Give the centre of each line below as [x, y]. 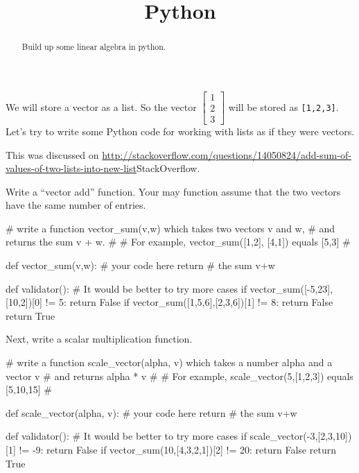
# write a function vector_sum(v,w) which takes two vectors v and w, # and [170, 228]
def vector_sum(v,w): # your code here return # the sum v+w [140, 265]
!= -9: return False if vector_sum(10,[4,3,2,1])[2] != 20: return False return [177, 450]
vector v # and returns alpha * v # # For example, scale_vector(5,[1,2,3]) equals [179, 376]
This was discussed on [52, 154]
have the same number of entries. [76, 205]
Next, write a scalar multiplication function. [99, 339]
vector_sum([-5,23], [291, 288]
